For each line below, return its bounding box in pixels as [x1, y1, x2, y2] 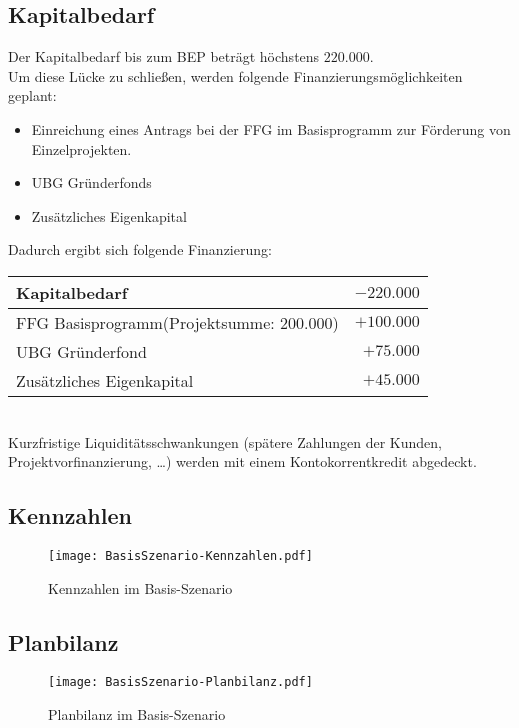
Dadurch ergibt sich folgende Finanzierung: [8, 239, 272, 260]
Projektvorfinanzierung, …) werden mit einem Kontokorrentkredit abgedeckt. [8, 451, 477, 472]
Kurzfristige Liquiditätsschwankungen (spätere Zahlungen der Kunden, [8, 431, 442, 452]
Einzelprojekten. [31, 138, 132, 159]
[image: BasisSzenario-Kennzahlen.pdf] [48, 548, 313, 563]
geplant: [8, 85, 57, 106]
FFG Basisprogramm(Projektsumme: [16, 310, 275, 334]
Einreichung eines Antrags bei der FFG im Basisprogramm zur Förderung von [31, 118, 511, 139]
